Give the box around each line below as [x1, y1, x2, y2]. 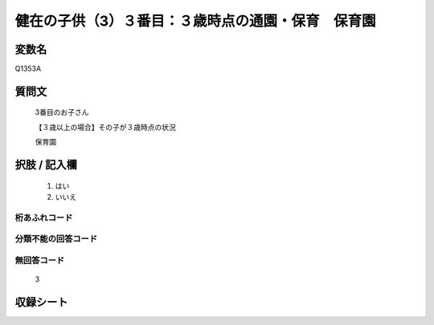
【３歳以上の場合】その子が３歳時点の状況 [35, 122, 176, 132]
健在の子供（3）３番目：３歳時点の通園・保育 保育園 [14, 12, 377, 30]
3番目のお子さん [35, 108, 89, 117]
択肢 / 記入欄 [14, 158, 78, 172]
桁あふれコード [14, 212, 73, 223]
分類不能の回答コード [14, 234, 98, 245]
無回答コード [14, 254, 65, 266]
